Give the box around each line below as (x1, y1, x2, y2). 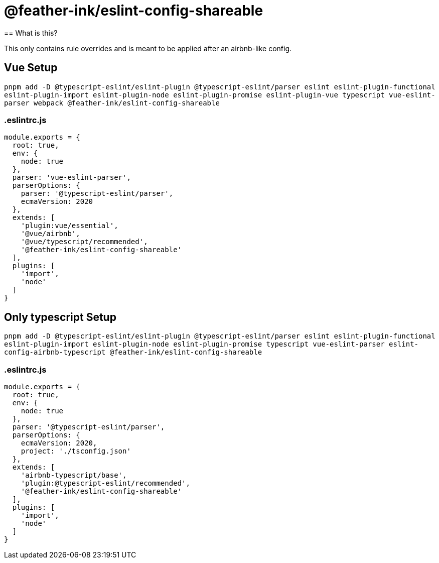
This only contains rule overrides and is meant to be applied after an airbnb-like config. (4, 44, 292, 53)
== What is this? (4, 28, 58, 37)
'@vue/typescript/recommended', (21, 238, 148, 246)
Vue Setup (4, 61, 58, 74)
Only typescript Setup (4, 310, 116, 323)
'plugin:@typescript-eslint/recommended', (21, 479, 190, 487)
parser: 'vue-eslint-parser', (12, 173, 131, 182)
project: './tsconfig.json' (21, 446, 131, 455)
